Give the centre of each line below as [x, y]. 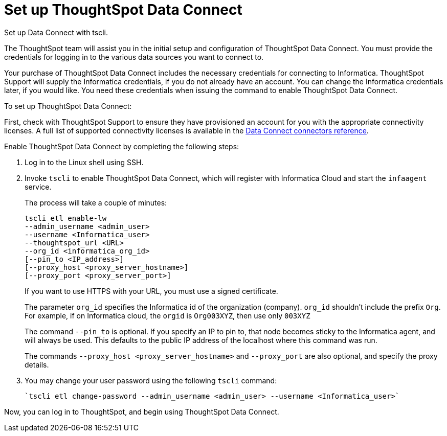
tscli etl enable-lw [66, 218]
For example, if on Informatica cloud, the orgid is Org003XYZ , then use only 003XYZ [167, 315]
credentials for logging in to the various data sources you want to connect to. [134, 57]
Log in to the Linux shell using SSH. [84, 162]
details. [37, 364]
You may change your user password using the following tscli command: [151, 380]
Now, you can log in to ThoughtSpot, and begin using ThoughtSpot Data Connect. [142, 411]
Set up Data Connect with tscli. [56, 32]
